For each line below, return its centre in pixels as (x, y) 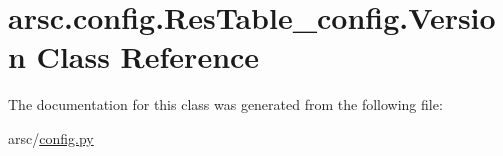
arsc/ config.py (51, 137)
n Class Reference (134, 56)
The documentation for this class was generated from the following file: (225, 104)
